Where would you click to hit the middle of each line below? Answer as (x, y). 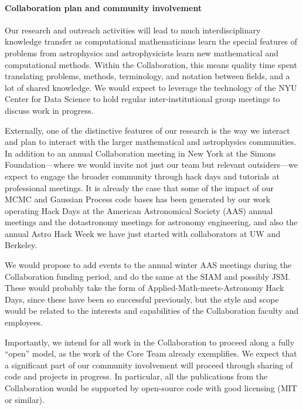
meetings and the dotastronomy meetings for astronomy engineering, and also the (151, 222)
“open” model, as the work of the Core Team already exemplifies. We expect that (151, 353)
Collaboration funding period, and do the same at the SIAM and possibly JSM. (148, 276)
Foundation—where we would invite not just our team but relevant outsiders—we (151, 165)
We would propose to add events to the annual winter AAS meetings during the (148, 265)
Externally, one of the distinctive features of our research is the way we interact (147, 130)
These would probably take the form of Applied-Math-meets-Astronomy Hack (144, 288)
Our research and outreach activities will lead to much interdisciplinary (133, 30)
